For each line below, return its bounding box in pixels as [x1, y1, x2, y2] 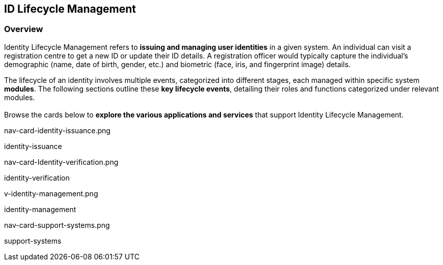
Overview [4, 24, 43, 35]
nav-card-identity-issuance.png [4, 126, 110, 135]
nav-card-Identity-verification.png [4, 157, 119, 166]
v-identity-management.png [4, 189, 98, 198]
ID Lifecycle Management [4, 3, 136, 15]
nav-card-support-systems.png [4, 220, 110, 229]
